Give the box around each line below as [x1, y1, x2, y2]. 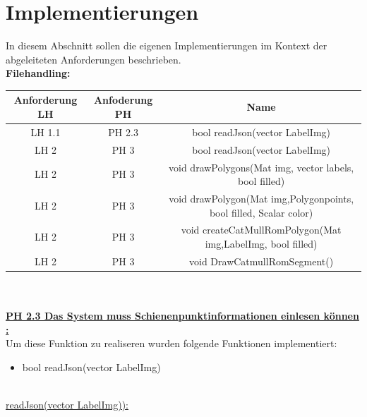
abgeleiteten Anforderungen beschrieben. [6, 52, 181, 66]
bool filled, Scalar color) [209, 205, 313, 219]
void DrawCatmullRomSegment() [189, 253, 334, 268]
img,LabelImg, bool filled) [205, 236, 318, 250]
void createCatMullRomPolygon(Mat [181, 222, 342, 237]
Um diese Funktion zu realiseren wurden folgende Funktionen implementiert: [6, 336, 337, 351]
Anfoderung [93, 92, 153, 107]
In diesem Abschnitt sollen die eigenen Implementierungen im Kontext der [6, 38, 327, 53]
